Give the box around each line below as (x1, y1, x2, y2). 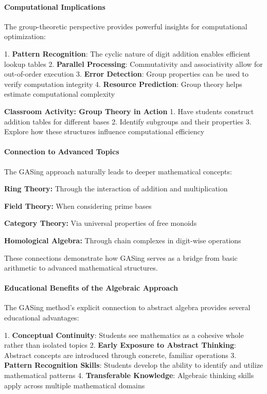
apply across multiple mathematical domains (4, 380, 145, 390)
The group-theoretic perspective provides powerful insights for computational (4, 21, 247, 31)
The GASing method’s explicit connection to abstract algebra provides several (4, 302, 251, 313)
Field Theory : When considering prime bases (4, 200, 152, 211)
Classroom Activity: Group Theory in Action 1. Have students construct (4, 105, 254, 116)
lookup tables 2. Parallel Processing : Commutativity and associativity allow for (4, 58, 263, 69)
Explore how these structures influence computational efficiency (4, 126, 205, 137)
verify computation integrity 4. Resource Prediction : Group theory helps (4, 78, 242, 89)
